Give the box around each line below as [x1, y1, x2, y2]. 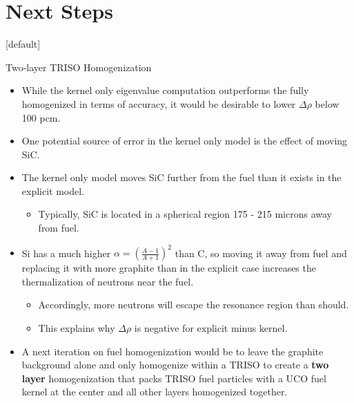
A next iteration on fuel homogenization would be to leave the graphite [21, 344, 324, 358]
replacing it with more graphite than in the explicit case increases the [21, 261, 316, 275]
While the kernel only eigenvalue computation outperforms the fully [21, 83, 309, 97]
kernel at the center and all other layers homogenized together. [21, 384, 288, 399]
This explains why [38, 320, 115, 335]
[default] [6, 37, 41, 51]
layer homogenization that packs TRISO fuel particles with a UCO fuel [21, 371, 326, 385]
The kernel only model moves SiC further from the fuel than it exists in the [21, 170, 342, 185]
